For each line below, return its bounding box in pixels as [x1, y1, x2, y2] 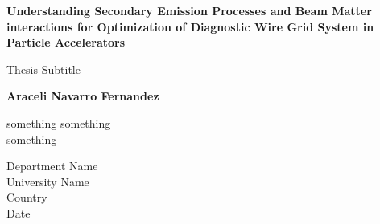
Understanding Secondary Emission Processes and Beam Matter [6, 2, 372, 18]
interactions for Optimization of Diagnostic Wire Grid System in [6, 18, 374, 35]
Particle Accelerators [6, 34, 126, 51]
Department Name [6, 157, 98, 174]
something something [6, 114, 111, 131]
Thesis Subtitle [6, 60, 81, 77]
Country [6, 189, 47, 206]
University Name [6, 173, 89, 189]
